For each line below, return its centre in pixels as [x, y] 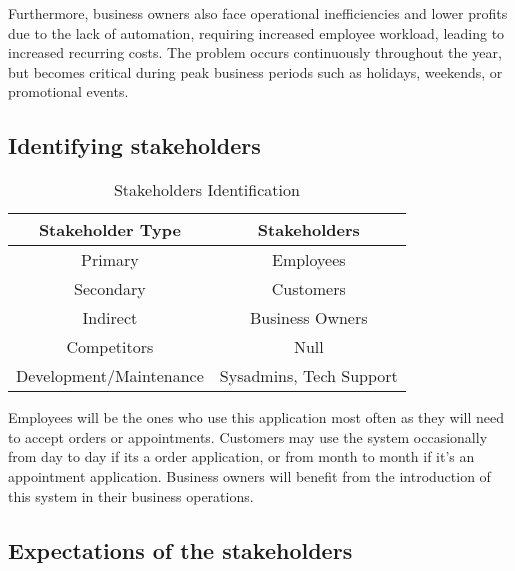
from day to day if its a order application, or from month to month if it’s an [241, 456]
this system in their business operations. [131, 495]
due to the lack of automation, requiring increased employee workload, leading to [256, 32]
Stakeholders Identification [206, 190]
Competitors [110, 347]
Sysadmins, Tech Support [308, 376]
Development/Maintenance [110, 376]
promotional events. [68, 91]
